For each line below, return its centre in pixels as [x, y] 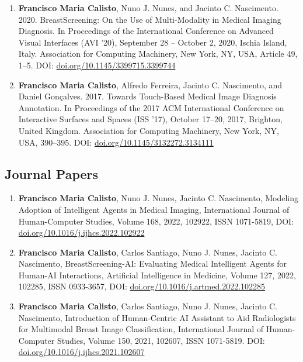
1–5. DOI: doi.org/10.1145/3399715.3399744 [97, 65]
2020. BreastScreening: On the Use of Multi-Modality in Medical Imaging [150, 19]
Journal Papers [52, 173]
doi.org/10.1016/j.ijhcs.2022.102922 [81, 232]
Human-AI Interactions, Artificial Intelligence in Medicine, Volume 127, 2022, [157, 275]
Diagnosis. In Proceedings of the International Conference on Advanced [146, 31]
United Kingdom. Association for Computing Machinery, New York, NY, [149, 130]
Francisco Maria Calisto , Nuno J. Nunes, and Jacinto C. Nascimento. [148, 8]
